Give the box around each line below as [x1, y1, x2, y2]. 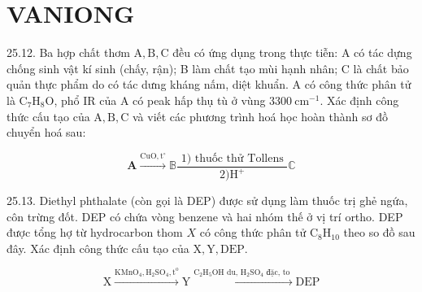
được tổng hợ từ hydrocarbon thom [7, 224, 183, 241]
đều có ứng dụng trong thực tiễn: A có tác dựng [172, 44, 412, 61]
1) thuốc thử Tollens [181, 152, 284, 164]
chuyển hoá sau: [7, 124, 86, 141]
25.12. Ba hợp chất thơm [7, 44, 130, 61]
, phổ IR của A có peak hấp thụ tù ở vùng [54, 91, 266, 108]
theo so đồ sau [343, 224, 415, 241]
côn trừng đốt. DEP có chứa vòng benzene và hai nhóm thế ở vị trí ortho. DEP [7, 207, 403, 224]
